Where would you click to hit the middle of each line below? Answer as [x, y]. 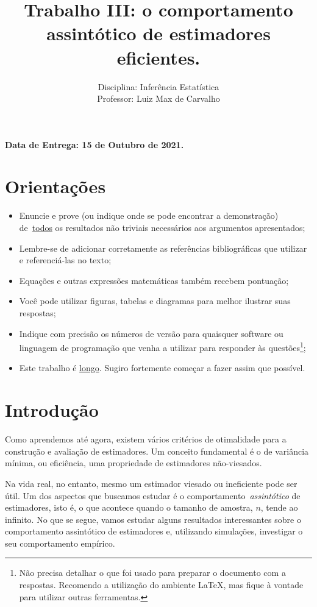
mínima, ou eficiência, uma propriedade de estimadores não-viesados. [134, 463]
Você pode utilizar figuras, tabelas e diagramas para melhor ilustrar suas [155, 301]
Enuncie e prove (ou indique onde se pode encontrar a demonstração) [149, 215]
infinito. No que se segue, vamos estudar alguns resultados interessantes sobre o [153, 519]
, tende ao [279, 507]
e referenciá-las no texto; [65, 260]
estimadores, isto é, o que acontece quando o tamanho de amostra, [129, 507]
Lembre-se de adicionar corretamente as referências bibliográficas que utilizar [163, 248]
